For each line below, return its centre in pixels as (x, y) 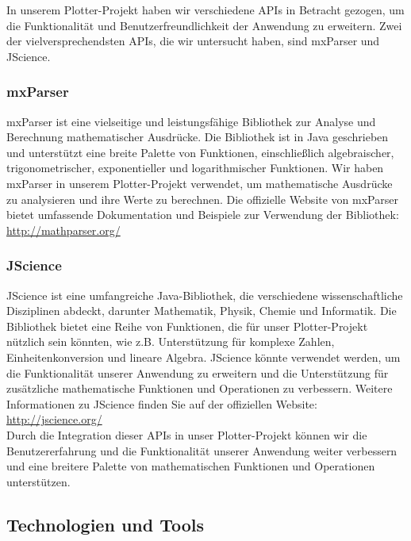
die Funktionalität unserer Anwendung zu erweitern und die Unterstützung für (198, 372)
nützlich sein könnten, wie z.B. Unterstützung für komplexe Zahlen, (171, 341)
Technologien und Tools (106, 524)
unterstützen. (38, 481)
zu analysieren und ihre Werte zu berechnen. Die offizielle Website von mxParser (202, 199)
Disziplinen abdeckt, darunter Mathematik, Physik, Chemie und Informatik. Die (202, 311)
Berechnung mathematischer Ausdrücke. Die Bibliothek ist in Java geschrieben (198, 137)
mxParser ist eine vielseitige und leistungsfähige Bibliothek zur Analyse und (191, 121)
